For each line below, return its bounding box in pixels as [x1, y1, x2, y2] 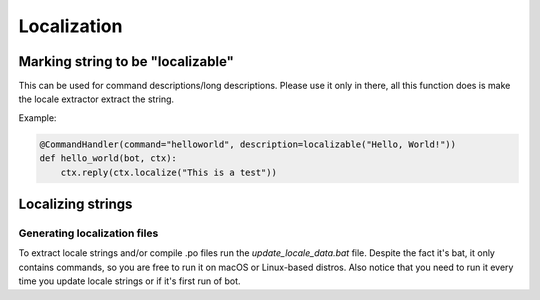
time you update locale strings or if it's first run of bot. [18, 275, 241, 287]
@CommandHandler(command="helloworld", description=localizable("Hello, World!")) [39, 138, 457, 150]
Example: [18, 111, 57, 124]
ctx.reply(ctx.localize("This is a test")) [60, 166, 277, 178]
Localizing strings [18, 196, 133, 213]
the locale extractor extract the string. [18, 93, 175, 105]
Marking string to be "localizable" [18, 53, 235, 70]
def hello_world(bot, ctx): [39, 153, 177, 164]
